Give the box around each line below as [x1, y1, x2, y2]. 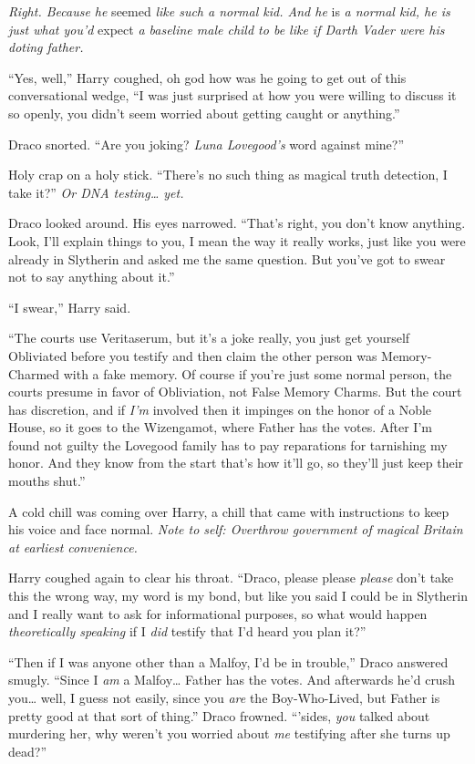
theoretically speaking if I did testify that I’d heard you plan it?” [8, 622, 367, 641]
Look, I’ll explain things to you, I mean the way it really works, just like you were [8, 231, 466, 250]
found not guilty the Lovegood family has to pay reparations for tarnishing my [8, 435, 448, 454]
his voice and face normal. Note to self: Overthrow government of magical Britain [8, 520, 463, 539]
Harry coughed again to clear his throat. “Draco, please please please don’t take [8, 568, 454, 587]
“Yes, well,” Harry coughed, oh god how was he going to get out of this [8, 67, 407, 87]
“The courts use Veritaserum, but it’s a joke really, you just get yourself [8, 328, 410, 347]
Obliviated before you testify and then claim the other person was [8, 346, 377, 365]
